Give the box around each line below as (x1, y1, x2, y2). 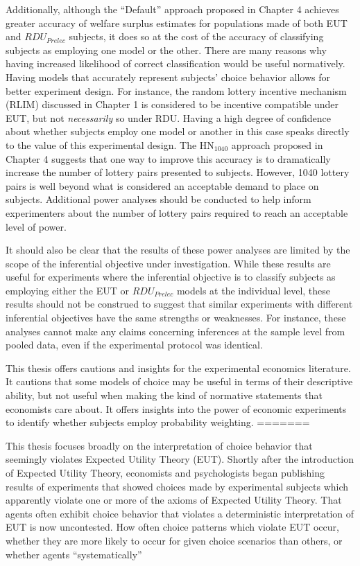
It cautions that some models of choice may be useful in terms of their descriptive (6, 374, 353, 389)
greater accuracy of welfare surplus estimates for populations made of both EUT (6, 15, 348, 30)
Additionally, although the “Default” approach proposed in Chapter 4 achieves (6, 2, 339, 16)
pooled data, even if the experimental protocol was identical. (6, 337, 263, 352)
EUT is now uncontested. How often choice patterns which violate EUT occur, (6, 520, 339, 534)
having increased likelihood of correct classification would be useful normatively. (6, 56, 345, 71)
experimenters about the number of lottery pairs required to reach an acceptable (6, 205, 348, 220)
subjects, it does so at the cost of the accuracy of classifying (69, 29, 324, 44)
